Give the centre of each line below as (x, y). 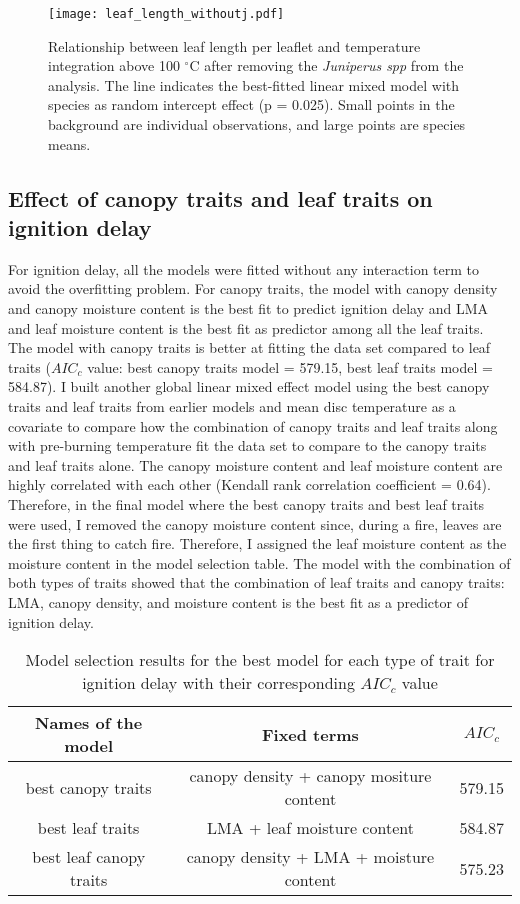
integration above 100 (114, 65)
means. (69, 143)
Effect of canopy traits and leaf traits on (220, 197)
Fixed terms (310, 734)
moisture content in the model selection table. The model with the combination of (259, 562)
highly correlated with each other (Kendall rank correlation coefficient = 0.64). (249, 484)
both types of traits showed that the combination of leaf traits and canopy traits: (256, 582)
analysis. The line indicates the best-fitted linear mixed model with (254, 84)
